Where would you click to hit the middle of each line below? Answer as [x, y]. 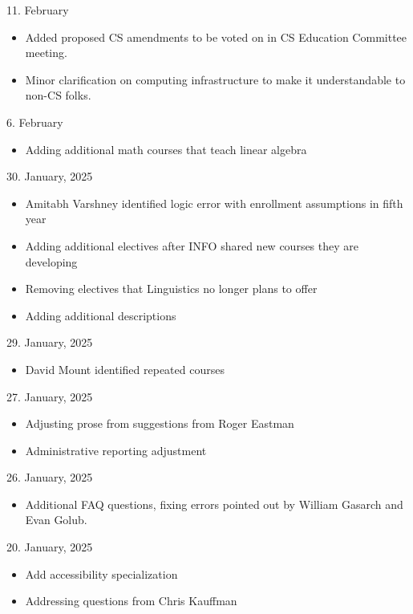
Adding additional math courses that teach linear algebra [166, 149]
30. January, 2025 [50, 176]
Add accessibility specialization [101, 573]
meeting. [46, 53]
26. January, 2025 [50, 477]
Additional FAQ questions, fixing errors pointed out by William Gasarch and [214, 504]
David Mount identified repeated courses [125, 369]
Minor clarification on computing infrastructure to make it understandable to [215, 79]
